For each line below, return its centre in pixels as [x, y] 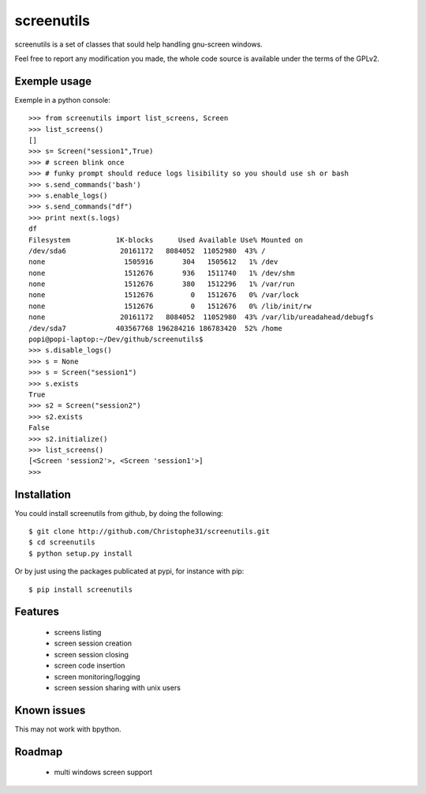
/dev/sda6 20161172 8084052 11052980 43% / [147, 250]
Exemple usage [53, 81]
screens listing [78, 632]
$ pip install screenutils [81, 589]
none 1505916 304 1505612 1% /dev [153, 262]
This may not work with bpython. [68, 729]
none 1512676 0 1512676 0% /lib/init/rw [170, 306]
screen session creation [93, 643]
